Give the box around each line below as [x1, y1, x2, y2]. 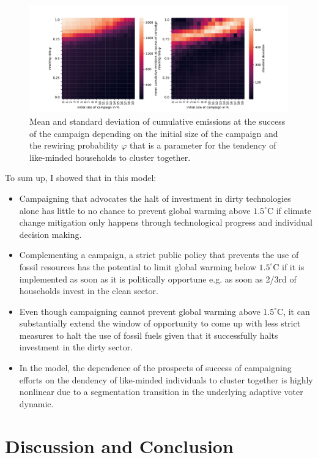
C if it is [273, 260, 305, 273]
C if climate [267, 204, 311, 216]
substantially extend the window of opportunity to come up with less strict [19, 317, 301, 330]
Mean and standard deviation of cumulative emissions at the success [29, 114, 286, 127]
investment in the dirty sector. [19, 341, 133, 353]
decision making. [19, 227, 82, 240]
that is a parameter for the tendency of [130, 139, 276, 152]
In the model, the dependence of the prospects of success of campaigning [19, 361, 292, 374]
